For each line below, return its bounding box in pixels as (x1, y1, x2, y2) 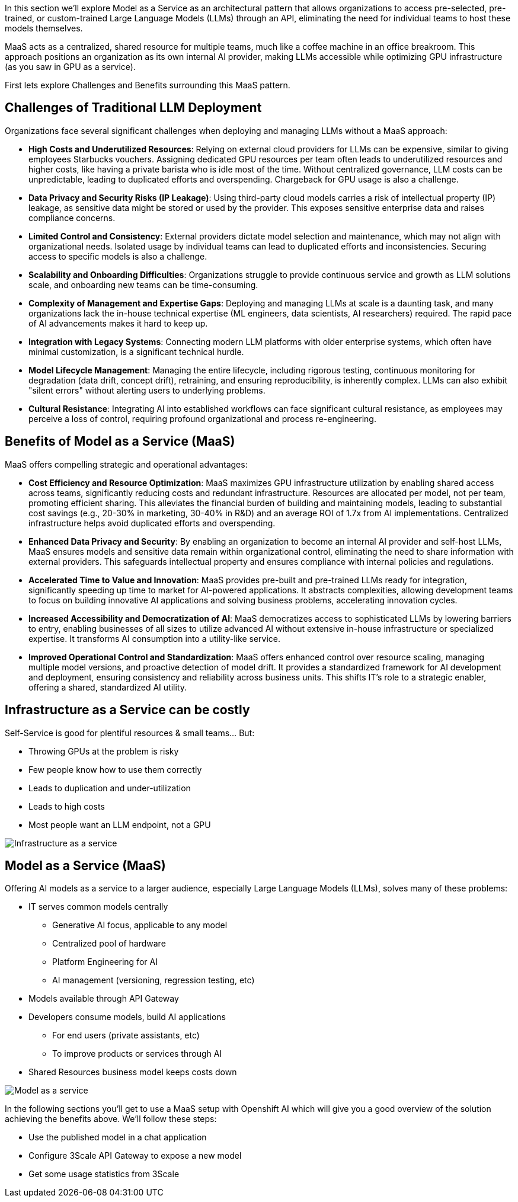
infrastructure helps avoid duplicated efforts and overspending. (28, 517, 276, 528)
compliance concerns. (28, 212, 116, 223)
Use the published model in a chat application (28, 1132, 207, 1143)
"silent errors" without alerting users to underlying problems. (28, 385, 266, 395)
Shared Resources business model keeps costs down (28, 1067, 237, 1078)
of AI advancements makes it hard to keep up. (28, 318, 208, 328)
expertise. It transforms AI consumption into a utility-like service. (28, 633, 281, 644)
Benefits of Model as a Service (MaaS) (5, 434, 235, 449)
